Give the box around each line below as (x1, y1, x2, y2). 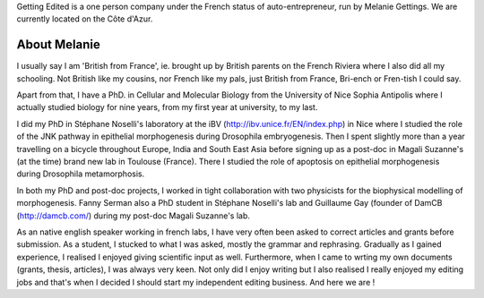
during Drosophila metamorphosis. (16, 168, 145, 179)
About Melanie (16, 37, 100, 53)
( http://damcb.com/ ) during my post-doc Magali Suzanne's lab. (16, 210, 251, 221)
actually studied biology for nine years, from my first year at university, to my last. (16, 102, 318, 113)
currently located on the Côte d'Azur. (16, 13, 153, 24)
